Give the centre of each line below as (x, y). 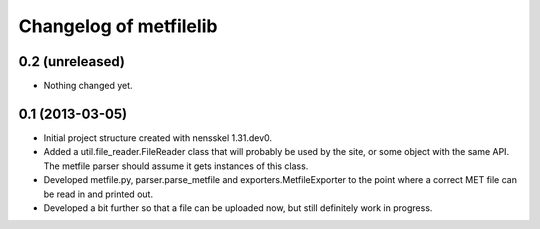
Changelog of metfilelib (118, 26)
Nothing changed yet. (88, 86)
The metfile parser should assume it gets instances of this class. (176, 166)
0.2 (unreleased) (71, 61)
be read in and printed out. (98, 194)
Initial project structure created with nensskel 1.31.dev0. (158, 137)
